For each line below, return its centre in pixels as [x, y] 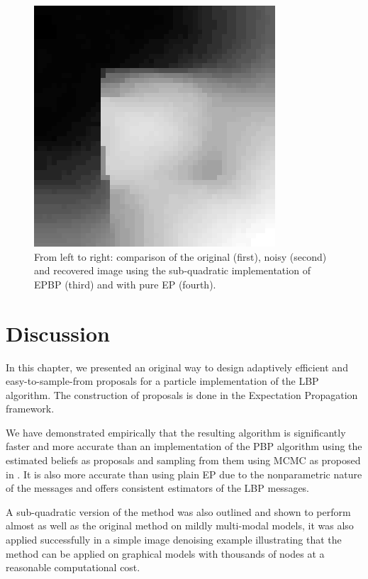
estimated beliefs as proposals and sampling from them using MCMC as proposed [183, 460]
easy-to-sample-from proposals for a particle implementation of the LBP [162, 381]
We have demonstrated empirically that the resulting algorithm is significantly [176, 432]
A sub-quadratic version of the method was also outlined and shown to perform [178, 511]
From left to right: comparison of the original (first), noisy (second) [180, 256]
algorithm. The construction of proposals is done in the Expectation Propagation [182, 394]
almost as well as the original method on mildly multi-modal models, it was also [180, 525]
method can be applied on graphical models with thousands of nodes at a [165, 553]
